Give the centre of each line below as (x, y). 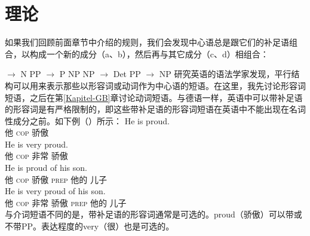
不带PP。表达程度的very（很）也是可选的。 (90, 226)
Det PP (127, 74)
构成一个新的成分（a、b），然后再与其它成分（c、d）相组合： (149, 53)
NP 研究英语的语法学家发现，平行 (225, 74)
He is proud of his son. (46, 168)
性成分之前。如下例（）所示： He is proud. (87, 120)
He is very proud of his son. (55, 191)
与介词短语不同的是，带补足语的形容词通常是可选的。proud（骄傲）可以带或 (154, 214)
